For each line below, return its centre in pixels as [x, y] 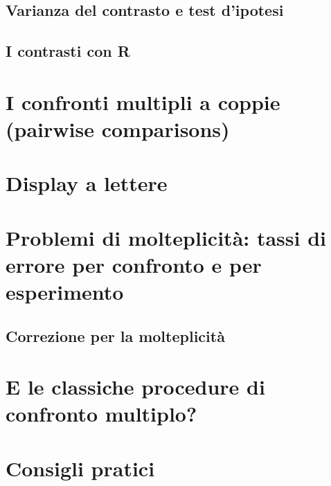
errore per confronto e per [134, 264]
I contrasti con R [68, 51]
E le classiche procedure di [135, 387]
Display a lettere [87, 183]
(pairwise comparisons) [118, 128]
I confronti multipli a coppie [143, 101]
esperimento [65, 292]
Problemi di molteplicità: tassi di [166, 237]
